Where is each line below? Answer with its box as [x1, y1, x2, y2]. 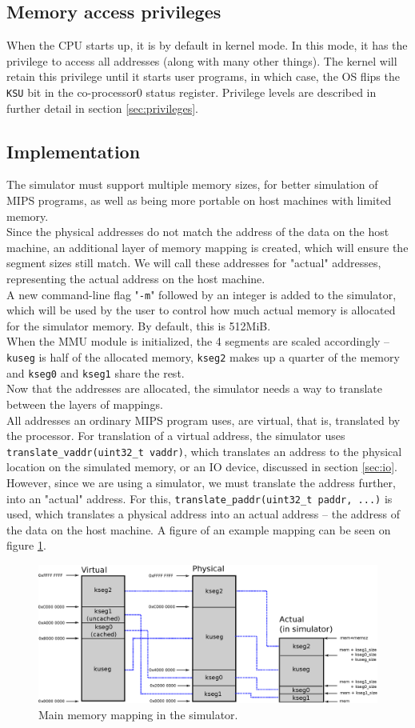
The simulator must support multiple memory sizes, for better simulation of [6, 176, 378, 193]
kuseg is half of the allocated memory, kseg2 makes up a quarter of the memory [6, 349, 400, 366]
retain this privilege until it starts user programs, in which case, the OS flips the [6, 68, 400, 85]
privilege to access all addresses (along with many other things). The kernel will [6, 52, 397, 69]
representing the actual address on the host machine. [6, 270, 265, 286]
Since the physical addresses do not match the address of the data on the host [6, 223, 389, 240]
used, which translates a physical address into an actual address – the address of [6, 506, 401, 522]
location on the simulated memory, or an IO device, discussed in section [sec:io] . [6, 458, 397, 475]
